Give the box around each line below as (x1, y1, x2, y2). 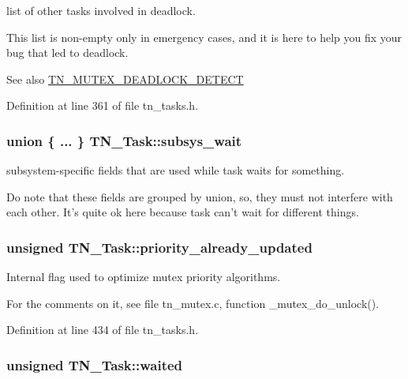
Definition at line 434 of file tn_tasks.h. (6, 321, 199, 338)
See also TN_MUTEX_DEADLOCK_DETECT (6, 70, 244, 87)
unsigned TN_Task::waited (6, 355, 183, 374)
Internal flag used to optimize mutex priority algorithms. (6, 268, 281, 285)
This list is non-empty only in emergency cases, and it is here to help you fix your (6, 28, 402, 45)
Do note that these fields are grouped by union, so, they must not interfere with (6, 188, 393, 205)
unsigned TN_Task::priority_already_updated (6, 237, 313, 257)
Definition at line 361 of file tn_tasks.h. (6, 97, 199, 114)
